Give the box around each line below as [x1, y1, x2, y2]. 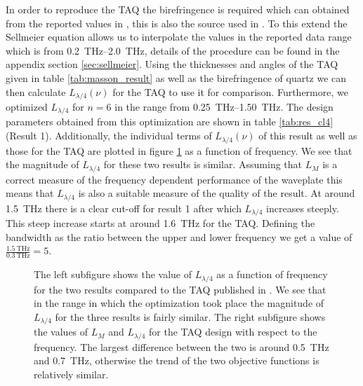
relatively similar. [34, 366, 109, 381]
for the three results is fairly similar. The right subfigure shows [55, 309, 326, 324]
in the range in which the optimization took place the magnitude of [34, 296, 324, 310]
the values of [34, 324, 88, 339]
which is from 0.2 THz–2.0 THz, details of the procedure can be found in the [6, 43, 340, 57]
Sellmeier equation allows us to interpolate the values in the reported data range [6, 29, 352, 44]
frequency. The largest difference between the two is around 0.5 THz [34, 339, 329, 354]
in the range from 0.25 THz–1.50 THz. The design [114, 99, 334, 114]
